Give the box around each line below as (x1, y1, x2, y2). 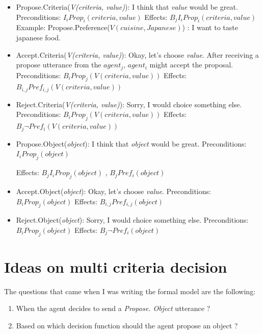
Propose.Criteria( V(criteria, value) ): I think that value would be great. (16, 2, 238, 12)
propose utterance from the (16, 59, 101, 70)
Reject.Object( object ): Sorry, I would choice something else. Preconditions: (16, 214, 249, 225)
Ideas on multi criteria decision (4, 256, 227, 277)
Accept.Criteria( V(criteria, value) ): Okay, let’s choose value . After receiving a (16, 49, 259, 60)
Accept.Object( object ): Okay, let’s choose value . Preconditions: (16, 185, 211, 196)
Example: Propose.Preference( (16, 22, 110, 33)
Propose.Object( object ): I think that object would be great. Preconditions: (16, 138, 247, 149)
